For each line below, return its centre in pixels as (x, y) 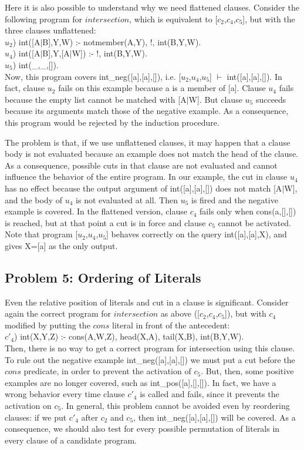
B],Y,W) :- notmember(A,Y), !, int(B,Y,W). (122, 41)
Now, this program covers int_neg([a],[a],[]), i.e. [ (93, 76)
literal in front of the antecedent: (171, 325)
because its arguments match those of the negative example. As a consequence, (147, 111)
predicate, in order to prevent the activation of (107, 371)
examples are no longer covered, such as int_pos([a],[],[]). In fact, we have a (141, 382)
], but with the (269, 19)
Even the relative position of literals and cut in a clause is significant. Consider (147, 302)
